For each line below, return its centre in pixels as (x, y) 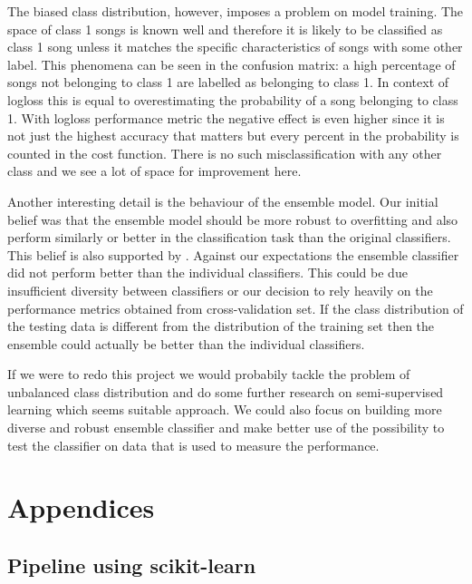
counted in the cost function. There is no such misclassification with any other (225, 153)
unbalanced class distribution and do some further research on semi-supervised (226, 391)
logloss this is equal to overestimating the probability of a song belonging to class (233, 99)
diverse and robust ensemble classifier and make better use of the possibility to (226, 428)
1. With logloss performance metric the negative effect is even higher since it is (226, 117)
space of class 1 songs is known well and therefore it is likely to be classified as (225, 29)
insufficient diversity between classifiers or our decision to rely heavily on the (220, 290)
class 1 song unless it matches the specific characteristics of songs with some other (235, 47)
